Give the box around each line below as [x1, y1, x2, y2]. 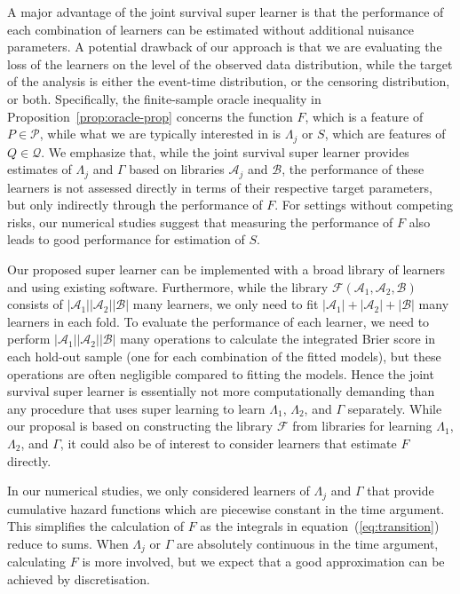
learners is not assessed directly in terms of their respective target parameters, [7, 178, 432, 196]
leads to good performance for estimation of [7, 230, 245, 249]
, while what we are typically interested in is [39, 124, 282, 143]
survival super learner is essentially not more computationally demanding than [7, 382, 435, 400]
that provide [367, 481, 434, 500]
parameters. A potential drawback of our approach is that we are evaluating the [7, 37, 442, 56]
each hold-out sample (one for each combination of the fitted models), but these [7, 347, 441, 365]
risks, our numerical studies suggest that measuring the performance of [7, 212, 393, 231]
